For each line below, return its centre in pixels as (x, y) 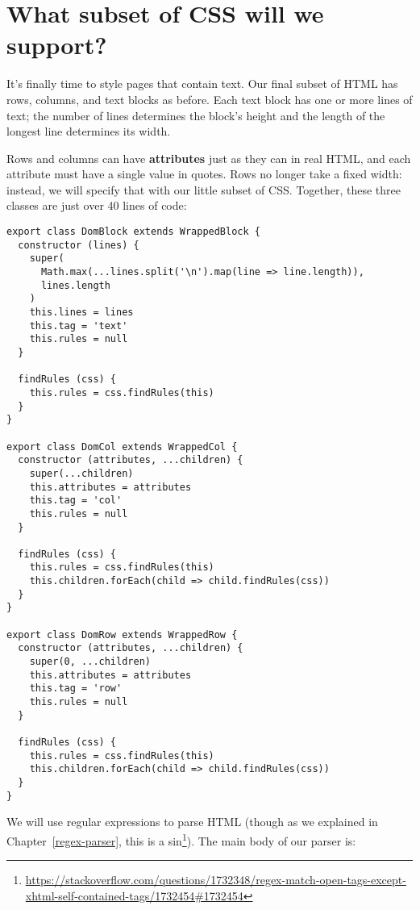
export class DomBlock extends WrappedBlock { (133, 232)
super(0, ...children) (90, 662)
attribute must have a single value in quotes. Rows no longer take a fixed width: (204, 174)
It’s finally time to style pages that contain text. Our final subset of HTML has (202, 83)
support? (57, 45)
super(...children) (81, 473)
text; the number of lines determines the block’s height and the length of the (196, 115)
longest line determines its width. (89, 131)
